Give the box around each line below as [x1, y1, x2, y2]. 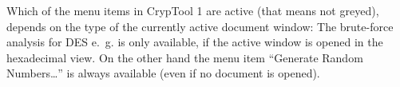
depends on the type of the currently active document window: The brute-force [6, 18, 394, 34]
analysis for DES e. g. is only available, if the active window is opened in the [6, 34, 383, 50]
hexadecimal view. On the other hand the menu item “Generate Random [6, 49, 363, 65]
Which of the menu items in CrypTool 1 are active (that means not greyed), [6, 2, 379, 18]
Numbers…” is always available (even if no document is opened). [6, 65, 320, 81]
